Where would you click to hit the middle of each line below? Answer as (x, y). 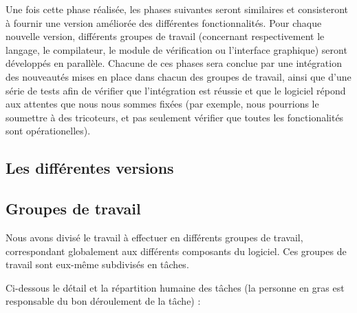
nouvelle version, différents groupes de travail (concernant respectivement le (165, 36)
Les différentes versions (90, 168)
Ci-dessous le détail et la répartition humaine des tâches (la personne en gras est (175, 287)
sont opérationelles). (48, 131)
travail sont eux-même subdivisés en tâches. (97, 264)
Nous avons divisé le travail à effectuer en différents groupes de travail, (154, 237)
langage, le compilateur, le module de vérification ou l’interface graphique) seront (176, 49)
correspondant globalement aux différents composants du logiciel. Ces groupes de (176, 251)
